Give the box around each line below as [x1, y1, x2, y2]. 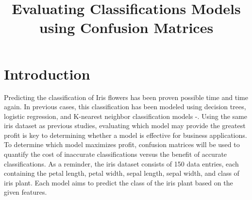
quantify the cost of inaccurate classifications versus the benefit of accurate [4, 149, 227, 159]
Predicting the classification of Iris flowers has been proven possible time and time [4, 92, 248, 102]
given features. [4, 187, 47, 197]
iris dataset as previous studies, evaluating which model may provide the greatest [4, 120, 246, 131]
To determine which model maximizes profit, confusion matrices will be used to [4, 139, 240, 150]
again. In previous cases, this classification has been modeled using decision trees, [4, 101, 246, 112]
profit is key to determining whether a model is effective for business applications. [4, 130, 247, 140]
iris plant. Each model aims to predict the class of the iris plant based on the [4, 177, 233, 187]
